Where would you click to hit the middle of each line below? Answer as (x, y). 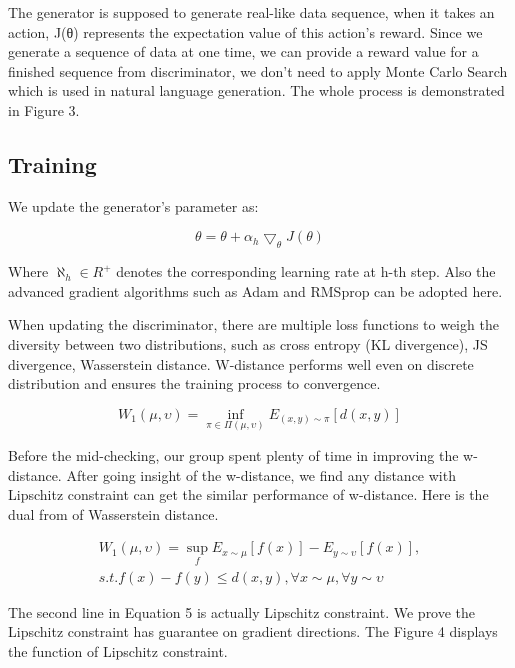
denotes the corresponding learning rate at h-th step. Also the (306, 271)
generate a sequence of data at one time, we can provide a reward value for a (243, 51)
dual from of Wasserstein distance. (113, 513)
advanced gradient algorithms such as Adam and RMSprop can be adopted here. (255, 290)
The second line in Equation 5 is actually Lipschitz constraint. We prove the (242, 611)
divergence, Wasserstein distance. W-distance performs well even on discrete (241, 363)
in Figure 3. (44, 109)
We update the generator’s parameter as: (133, 205)
